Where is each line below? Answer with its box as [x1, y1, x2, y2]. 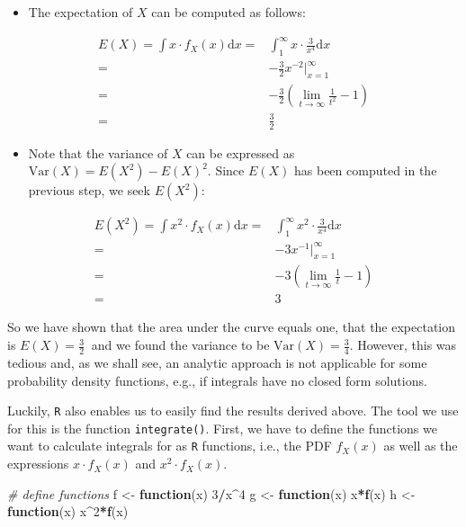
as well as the [383, 436, 458, 455]
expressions [7, 454, 69, 473]
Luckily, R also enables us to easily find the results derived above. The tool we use [7, 401, 459, 420]
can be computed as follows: [151, 3, 306, 21]
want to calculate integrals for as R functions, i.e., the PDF [7, 436, 332, 455]
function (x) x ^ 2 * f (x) [7, 502, 129, 521]
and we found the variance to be [91, 335, 270, 354]
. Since [207, 161, 245, 180]
